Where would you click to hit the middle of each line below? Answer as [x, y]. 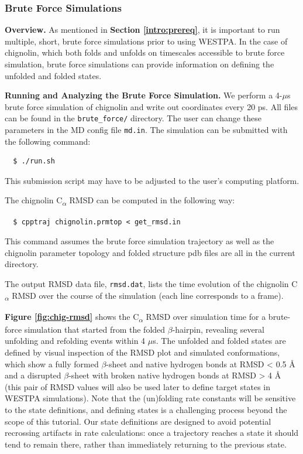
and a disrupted [33, 375]
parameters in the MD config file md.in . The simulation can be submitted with [146, 130]
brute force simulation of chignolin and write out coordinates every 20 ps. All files [151, 106]
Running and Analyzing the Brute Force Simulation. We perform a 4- [144, 95]
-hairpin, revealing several [218, 329]
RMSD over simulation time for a [206, 316]
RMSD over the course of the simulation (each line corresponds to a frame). [148, 295]
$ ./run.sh [34, 161]
